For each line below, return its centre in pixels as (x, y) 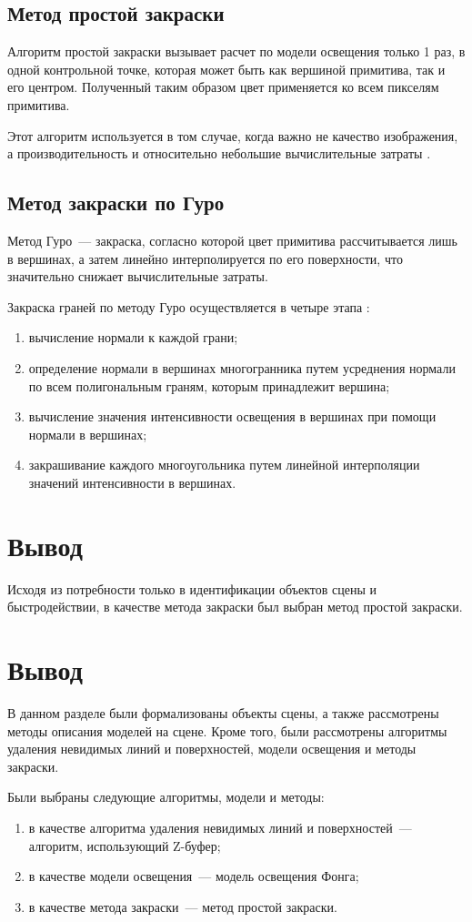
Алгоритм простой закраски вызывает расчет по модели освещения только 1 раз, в (236, 51)
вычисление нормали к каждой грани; (133, 337)
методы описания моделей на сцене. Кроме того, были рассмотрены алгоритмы (227, 730)
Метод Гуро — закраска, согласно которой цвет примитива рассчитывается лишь (232, 240)
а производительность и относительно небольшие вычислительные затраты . (219, 153)
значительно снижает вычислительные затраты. (138, 276)
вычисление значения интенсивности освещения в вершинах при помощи (232, 416)
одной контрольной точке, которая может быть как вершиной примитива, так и (226, 69)
